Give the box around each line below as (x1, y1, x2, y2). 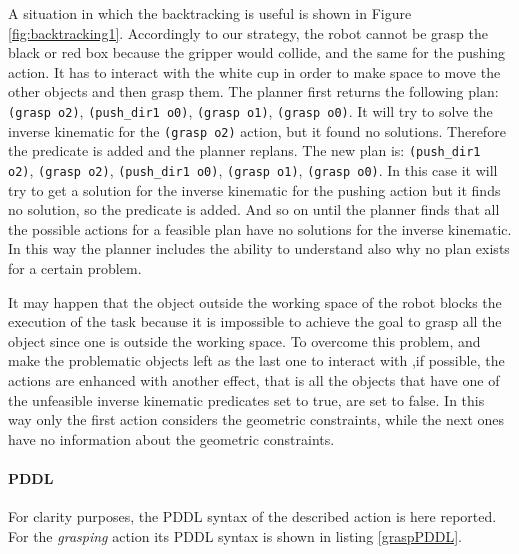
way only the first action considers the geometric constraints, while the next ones (8, 409, 505, 430)
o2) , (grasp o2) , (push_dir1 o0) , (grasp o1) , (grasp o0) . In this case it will (8, 159, 498, 180)
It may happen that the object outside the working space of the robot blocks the (8, 291, 502, 312)
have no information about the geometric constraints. (8, 428, 335, 449)
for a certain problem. (8, 257, 142, 278)
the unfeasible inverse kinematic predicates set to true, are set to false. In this (8, 389, 485, 410)
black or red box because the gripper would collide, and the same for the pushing (8, 42, 506, 63)
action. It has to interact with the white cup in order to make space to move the (8, 61, 501, 82)
